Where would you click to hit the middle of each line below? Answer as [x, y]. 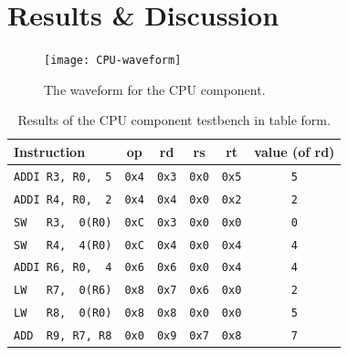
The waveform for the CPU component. [155, 89]
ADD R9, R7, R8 [63, 336]
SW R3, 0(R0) [63, 222]
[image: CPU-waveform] [113, 61]
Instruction [50, 151]
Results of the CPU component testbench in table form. [174, 120]
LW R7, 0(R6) [63, 291]
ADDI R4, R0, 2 [63, 199]
